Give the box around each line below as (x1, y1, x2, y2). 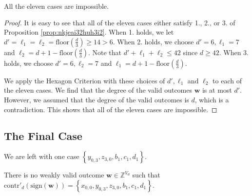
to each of (213, 75, 242, 85)
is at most (202, 85, 232, 95)
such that (132, 170, 160, 180)
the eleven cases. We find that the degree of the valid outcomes (4, 85, 192, 95)
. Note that (88, 47, 122, 57)
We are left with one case (4, 151, 79, 161)
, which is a (194, 94, 229, 104)
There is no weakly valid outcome (4, 170, 104, 180)
